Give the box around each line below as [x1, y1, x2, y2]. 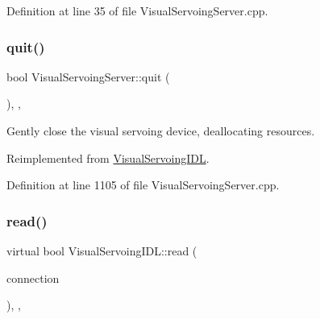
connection [6, 269, 60, 286]
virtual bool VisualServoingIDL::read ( [6, 242, 197, 259]
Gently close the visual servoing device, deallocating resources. [6, 122, 315, 139]
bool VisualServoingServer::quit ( [6, 68, 170, 85]
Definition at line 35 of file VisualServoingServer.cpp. [6, 2, 268, 19]
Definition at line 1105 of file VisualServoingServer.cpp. [6, 176, 280, 193]
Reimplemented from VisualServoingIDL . [6, 149, 210, 166]
